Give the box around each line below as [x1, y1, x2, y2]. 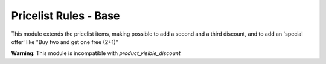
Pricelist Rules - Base [11, 9, 120, 22]
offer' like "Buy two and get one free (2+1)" [11, 38, 119, 45]
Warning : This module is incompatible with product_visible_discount [11, 50, 181, 57]
